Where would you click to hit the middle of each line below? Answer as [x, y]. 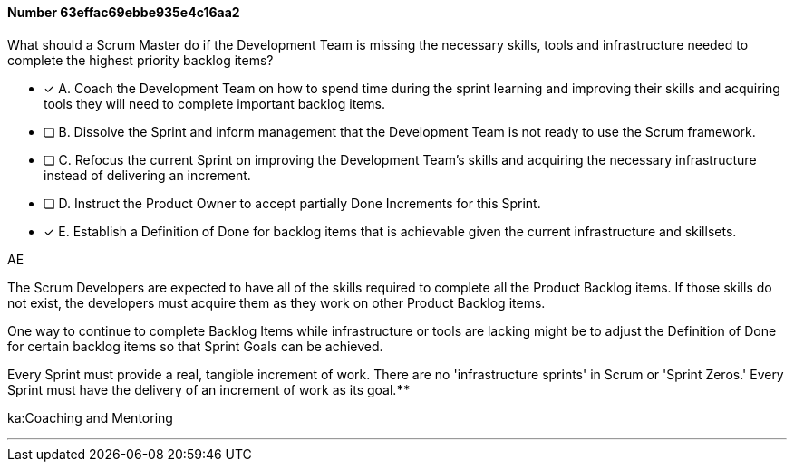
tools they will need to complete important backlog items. [214, 103]
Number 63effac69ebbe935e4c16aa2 [124, 12]
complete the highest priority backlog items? [140, 60]
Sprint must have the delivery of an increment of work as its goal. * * [209, 389]
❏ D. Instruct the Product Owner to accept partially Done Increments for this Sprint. [292, 203]
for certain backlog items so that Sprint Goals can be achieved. [195, 346]
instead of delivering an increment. [147, 175]
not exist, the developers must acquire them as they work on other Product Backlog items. [276, 302]
